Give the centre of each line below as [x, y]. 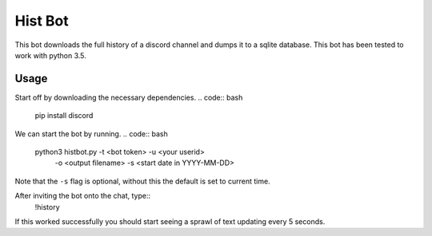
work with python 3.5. [51, 55]
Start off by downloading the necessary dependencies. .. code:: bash [129, 97]
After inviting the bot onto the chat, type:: [83, 196]
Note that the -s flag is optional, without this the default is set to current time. [143, 181]
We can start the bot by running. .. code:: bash [91, 134]
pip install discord [64, 116]
